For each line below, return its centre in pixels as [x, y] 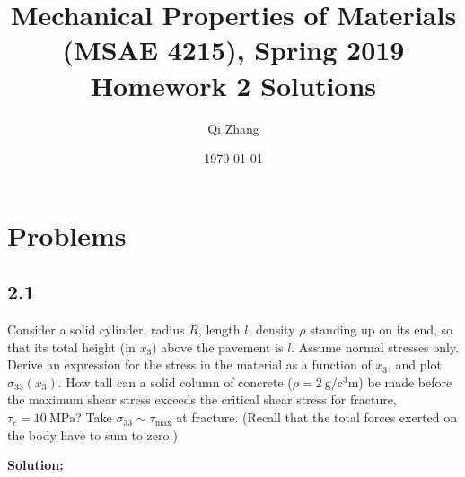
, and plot [415, 364]
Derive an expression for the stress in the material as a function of [189, 364]
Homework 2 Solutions [233, 85]
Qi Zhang [233, 128]
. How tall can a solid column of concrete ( [175, 382]
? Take [94, 417]
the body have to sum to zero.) [92, 434]
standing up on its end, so [382, 330]
